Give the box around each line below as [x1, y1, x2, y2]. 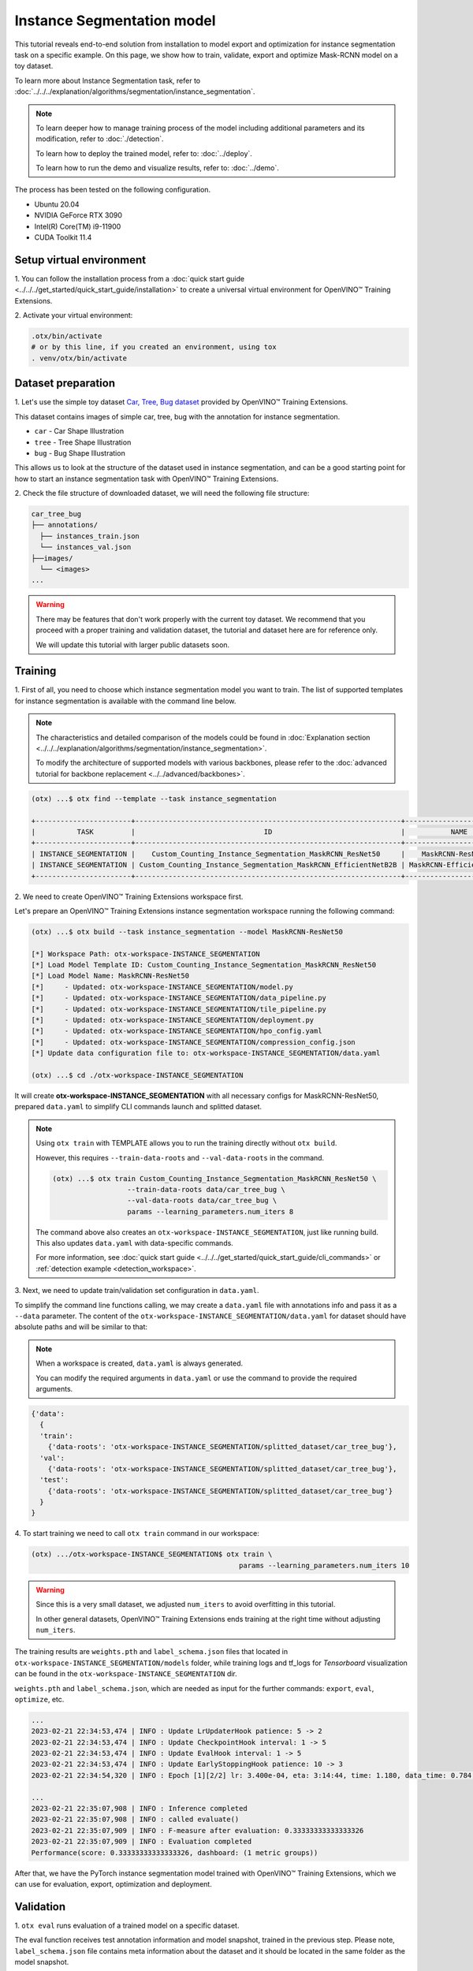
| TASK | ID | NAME [31, 827, 468, 836]
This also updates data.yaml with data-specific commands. [35, 1239, 234, 1248]
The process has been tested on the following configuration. [14, 185, 211, 195]
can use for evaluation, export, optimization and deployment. [14, 1879, 212, 1888]
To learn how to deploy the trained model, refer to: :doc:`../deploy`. [35, 148, 252, 158]
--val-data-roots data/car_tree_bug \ [127, 1196, 277, 1205]
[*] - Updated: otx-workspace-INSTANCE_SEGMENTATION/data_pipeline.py [31, 993, 327, 1003]
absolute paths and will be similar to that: [14, 1322, 148, 1332]
